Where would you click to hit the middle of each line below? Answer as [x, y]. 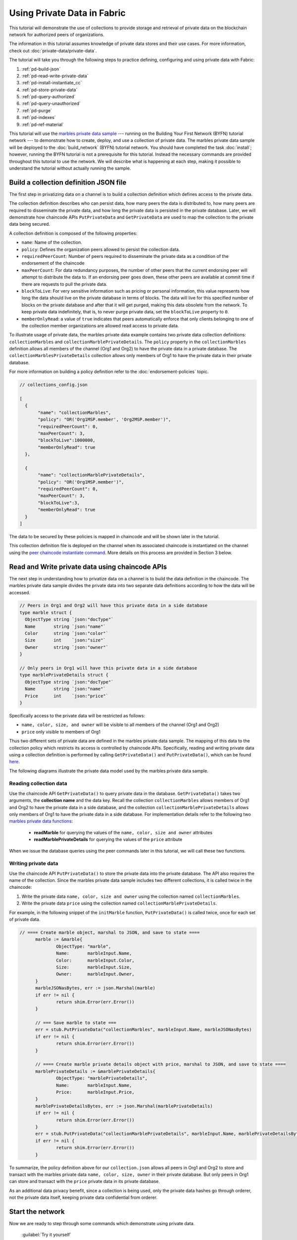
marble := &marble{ [59, 939]
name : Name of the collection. [52, 243]
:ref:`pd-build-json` [41, 69]
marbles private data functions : [41, 821]
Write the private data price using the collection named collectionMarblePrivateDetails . [119, 903]
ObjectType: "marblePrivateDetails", [102, 1078]
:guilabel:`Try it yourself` [46, 1235]
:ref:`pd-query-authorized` [49, 97]
